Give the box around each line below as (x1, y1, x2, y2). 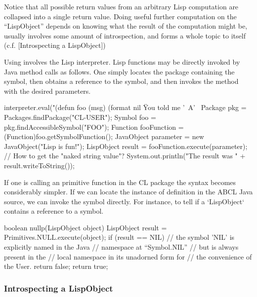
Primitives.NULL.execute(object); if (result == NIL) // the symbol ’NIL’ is (4, 232, 235, 242)
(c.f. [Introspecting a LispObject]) (4, 40, 106, 50)
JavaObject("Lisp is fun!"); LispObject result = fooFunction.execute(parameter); (4, 141, 248, 151)
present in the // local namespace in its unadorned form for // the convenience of (4, 251, 252, 261)
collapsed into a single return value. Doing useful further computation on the (4, 11, 237, 21)
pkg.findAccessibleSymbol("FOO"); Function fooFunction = (4, 121, 184, 132)
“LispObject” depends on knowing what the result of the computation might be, (4, 21, 248, 31)
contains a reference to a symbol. (4, 206, 104, 216)
